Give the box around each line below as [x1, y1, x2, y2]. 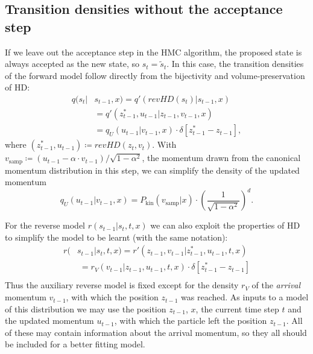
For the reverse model [5, 219, 85, 232]
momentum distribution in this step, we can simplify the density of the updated [5, 163, 300, 176]
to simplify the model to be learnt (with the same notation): [5, 230, 228, 243]
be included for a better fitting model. [5, 338, 145, 350]
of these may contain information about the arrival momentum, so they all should [5, 326, 307, 338]
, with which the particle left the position [114, 314, 267, 327]
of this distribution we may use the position [5, 302, 166, 315]
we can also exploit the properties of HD [150, 219, 300, 232]
